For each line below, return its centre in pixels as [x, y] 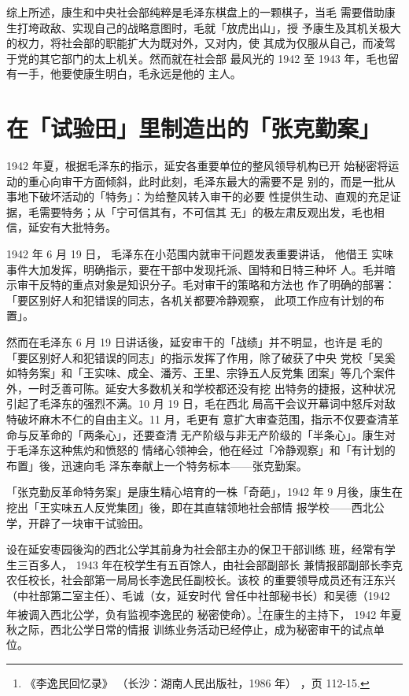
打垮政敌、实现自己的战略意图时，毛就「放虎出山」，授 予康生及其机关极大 [209, 27]
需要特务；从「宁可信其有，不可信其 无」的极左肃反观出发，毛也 [206, 211]
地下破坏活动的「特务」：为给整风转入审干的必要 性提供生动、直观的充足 [203, 196]
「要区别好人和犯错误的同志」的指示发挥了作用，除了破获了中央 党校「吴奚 [201, 357]
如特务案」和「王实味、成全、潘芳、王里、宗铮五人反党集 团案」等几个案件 [201, 373]
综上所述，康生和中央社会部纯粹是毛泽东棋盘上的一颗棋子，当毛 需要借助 [195, 12]
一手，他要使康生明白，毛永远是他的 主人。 [129, 74]
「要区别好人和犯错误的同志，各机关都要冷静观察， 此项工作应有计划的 [190, 300]
